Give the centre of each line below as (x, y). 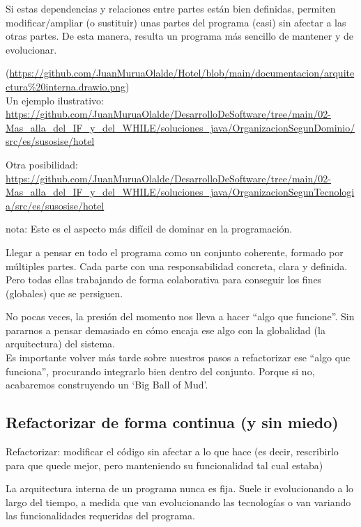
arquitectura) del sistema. (60, 344)
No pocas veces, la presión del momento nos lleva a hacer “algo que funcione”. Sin (180, 316)
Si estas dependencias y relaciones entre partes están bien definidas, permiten (171, 8)
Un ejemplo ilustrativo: (55, 100)
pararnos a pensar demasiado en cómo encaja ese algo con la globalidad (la (166, 330)
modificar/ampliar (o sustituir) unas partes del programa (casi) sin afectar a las (176, 22)
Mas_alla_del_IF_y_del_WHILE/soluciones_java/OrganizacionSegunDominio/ (180, 127)
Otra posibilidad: (42, 164)
